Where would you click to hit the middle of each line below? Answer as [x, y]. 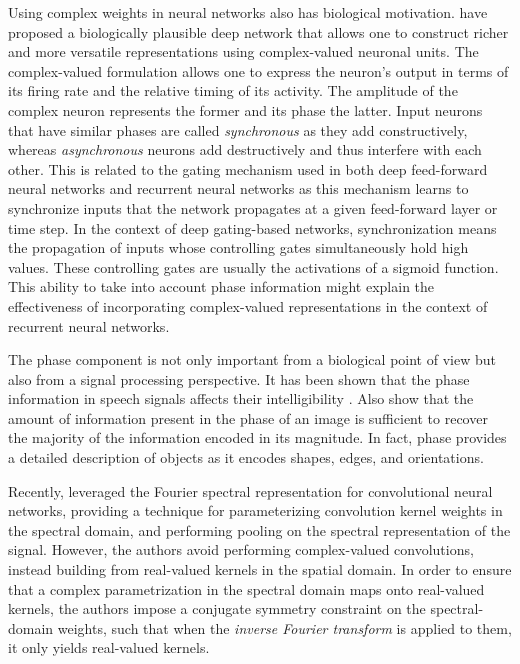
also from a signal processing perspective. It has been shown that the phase [239, 378]
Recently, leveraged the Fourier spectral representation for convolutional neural [250, 490]
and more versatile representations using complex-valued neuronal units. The [243, 51]
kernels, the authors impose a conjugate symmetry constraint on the [217, 608]
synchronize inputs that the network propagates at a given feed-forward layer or [253, 207]
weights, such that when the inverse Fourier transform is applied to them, [284, 627]
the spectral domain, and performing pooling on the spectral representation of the [259, 529]
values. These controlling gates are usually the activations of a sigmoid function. [253, 266]
